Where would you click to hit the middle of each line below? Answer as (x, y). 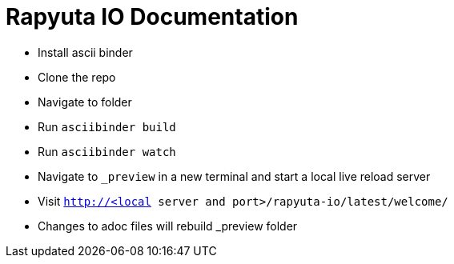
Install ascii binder (85, 52)
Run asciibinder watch (107, 151)
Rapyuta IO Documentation (152, 17)
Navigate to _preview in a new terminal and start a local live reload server (234, 176)
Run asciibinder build (107, 126)
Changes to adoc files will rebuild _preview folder (168, 226)
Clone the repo (77, 77)
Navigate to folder (85, 102)
